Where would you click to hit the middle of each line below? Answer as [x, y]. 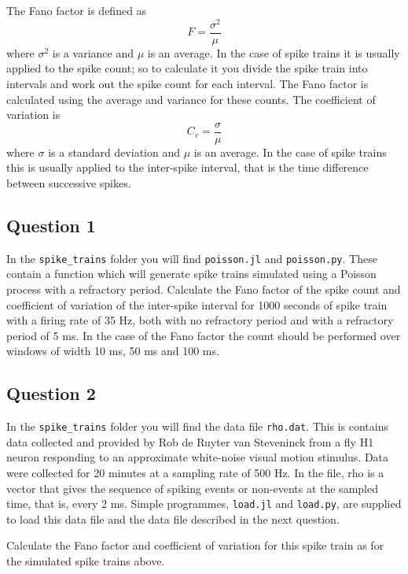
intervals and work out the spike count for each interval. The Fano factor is [187, 83]
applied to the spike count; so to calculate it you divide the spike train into [187, 68]
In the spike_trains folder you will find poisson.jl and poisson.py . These [192, 258]
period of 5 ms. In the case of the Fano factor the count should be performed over [204, 335]
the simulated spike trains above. [86, 561]
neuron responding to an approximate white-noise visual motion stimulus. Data [198, 457]
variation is [33, 115]
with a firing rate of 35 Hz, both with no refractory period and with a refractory [200, 320]
